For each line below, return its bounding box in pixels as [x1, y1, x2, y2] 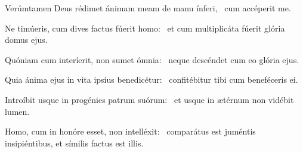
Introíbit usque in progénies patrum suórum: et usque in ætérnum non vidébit [5, 93, 294, 105]
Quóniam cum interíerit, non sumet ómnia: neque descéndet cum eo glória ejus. [5, 53, 299, 65]
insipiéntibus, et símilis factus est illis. [5, 136, 144, 149]
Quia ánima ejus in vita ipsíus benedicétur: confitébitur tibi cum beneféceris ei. [5, 73, 298, 86]
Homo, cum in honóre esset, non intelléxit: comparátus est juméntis [5, 125, 256, 138]
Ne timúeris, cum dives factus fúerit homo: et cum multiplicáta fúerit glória [5, 21, 285, 34]
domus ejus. [5, 33, 48, 46]
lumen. [5, 105, 30, 117]
